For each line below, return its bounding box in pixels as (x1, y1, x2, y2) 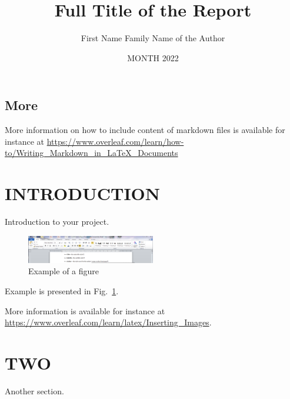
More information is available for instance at (5, 304, 165, 317)
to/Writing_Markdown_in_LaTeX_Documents (5, 147, 178, 159)
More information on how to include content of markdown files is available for (5, 124, 285, 136)
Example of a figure (28, 265, 99, 277)
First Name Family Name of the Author (81, 32, 225, 44)
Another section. (5, 384, 64, 397)
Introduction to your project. (5, 215, 109, 228)
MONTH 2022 (127, 51, 179, 64)
